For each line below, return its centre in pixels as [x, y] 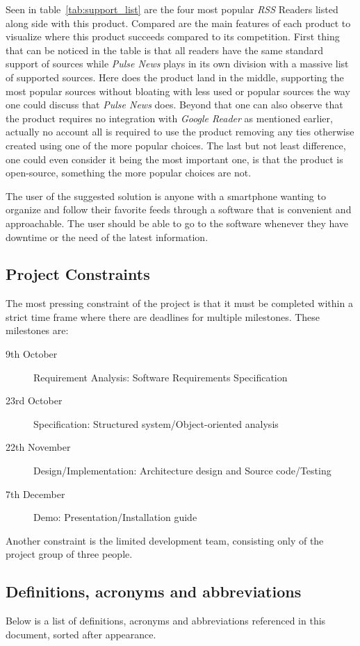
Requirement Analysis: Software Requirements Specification [161, 377]
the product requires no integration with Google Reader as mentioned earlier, [169, 118]
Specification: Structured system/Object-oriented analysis [156, 423]
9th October [32, 354]
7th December [35, 494]
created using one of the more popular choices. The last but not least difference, [176, 145]
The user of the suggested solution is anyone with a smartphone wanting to [166, 196]
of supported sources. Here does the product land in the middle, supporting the [175, 77]
